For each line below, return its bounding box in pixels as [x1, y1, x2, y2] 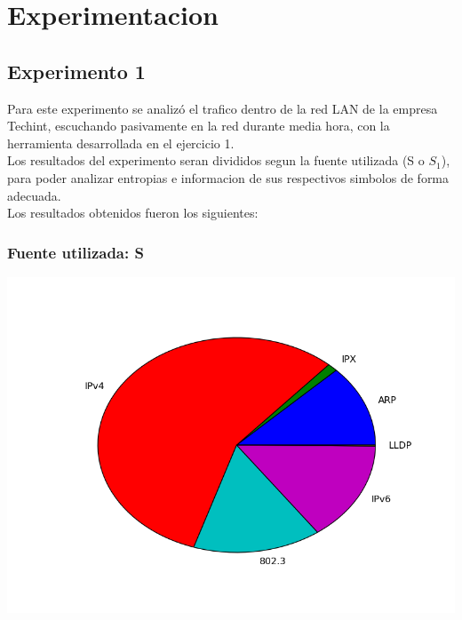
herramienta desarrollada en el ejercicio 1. [7, 133, 235, 152]
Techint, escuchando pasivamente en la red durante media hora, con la [7, 116, 390, 135]
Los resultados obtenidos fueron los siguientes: [7, 203, 259, 222]
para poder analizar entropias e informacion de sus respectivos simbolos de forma [7, 168, 450, 187]
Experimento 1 [7, 57, 146, 84]
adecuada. [7, 186, 61, 204]
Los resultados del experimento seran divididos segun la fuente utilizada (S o [7, 151, 425, 170]
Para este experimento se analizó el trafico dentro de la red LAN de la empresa [7, 99, 438, 117]
